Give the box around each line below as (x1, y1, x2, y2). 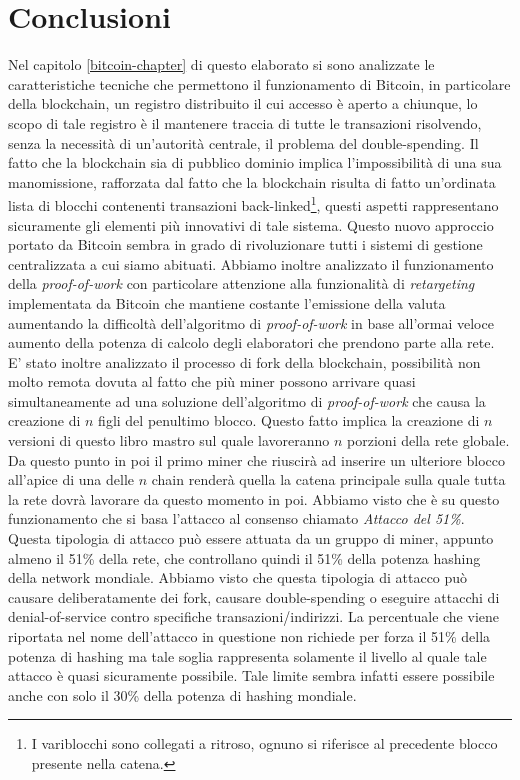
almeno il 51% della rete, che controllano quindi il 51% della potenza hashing (8, 547, 481, 568)
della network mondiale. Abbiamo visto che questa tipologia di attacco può (8, 567, 468, 588)
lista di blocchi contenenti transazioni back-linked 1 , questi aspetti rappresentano (8, 192, 499, 215)
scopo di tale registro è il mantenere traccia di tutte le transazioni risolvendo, (8, 112, 482, 133)
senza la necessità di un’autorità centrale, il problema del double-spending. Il (8, 132, 479, 153)
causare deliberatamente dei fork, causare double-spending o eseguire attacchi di (8, 586, 500, 607)
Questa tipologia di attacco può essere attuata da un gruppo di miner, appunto (8, 528, 494, 549)
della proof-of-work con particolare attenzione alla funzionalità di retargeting (8, 273, 475, 294)
